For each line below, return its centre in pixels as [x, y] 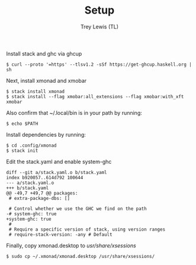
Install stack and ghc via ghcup [44, 53]
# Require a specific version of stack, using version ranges [87, 229]
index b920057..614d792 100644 [45, 177]
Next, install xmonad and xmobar [46, 80]
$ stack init [22, 151]
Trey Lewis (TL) [99, 27]
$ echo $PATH [22, 124]
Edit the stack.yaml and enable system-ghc [59, 161]
